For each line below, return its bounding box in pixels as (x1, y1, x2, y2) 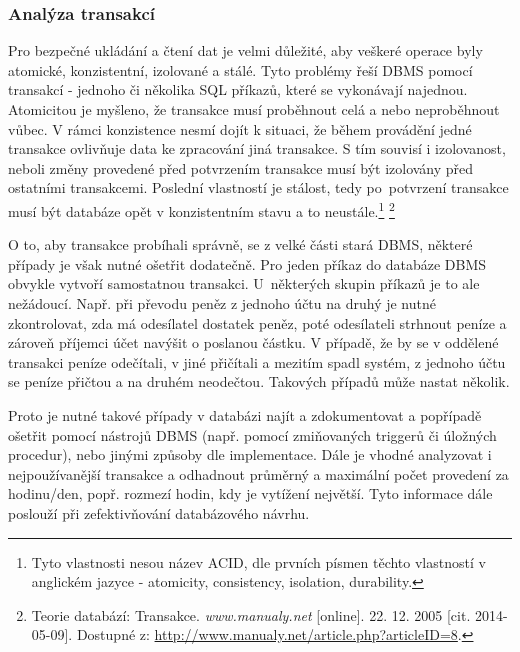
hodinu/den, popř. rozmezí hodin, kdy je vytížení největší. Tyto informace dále (8, 483, 493, 504)
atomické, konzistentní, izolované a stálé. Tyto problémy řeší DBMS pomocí (8, 59, 473, 80)
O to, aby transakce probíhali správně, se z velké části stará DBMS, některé (8, 234, 473, 255)
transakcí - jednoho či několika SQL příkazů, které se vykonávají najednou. (8, 79, 468, 100)
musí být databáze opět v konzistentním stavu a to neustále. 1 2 (8, 197, 395, 221)
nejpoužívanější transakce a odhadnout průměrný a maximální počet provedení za (8, 463, 509, 484)
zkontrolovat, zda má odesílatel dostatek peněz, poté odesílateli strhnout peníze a (8, 312, 507, 333)
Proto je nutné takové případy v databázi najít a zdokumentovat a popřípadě (8, 404, 482, 425)
